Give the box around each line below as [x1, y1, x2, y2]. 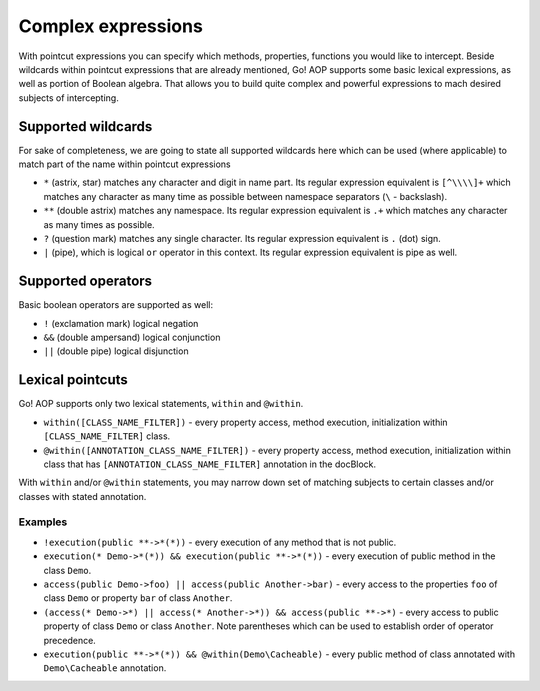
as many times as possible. [43, 218, 155, 230]
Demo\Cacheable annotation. [43, 662, 167, 674]
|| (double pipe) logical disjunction [43, 345, 189, 357]
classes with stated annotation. [18, 490, 147, 502]
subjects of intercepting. [18, 91, 119, 104]
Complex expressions [18, 15, 204, 37]
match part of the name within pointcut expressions [18, 158, 231, 170]
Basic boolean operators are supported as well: [18, 299, 214, 311]
